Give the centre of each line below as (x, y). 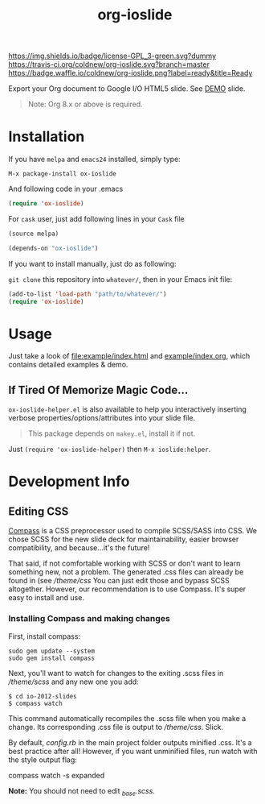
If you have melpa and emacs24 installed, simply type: (94, 160)
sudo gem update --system (51, 651)
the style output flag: (43, 760)
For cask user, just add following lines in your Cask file (96, 219)
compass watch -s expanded (57, 775)
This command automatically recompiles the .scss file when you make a (127, 718)
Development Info (69, 482)
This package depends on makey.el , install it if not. (112, 433)
